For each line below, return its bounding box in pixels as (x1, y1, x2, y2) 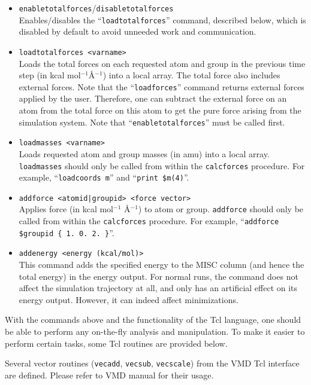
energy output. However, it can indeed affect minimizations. (19, 293, 238, 305)
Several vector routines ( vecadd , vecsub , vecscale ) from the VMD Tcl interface (5, 357, 300, 369)
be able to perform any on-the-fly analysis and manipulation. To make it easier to (5, 325, 305, 338)
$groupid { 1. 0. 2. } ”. (19, 226, 114, 239)
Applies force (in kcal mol (19, 203, 114, 215)
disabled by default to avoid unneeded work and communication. (19, 25, 256, 38)
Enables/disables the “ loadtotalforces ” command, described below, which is (19, 13, 306, 26)
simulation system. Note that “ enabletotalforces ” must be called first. (19, 115, 285, 128)
